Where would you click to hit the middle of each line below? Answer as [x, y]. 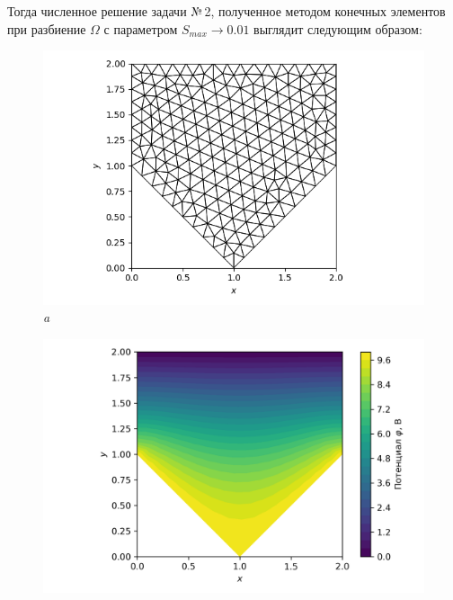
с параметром [141, 28]
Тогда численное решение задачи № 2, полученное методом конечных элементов [226, 11]
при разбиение [47, 28]
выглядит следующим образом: [338, 28]
